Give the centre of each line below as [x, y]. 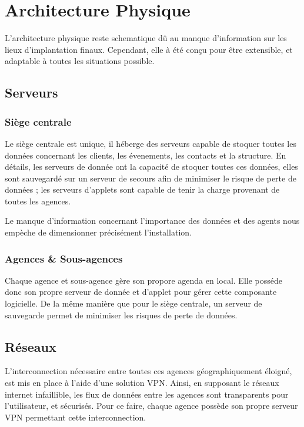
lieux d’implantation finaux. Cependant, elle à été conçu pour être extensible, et [149, 49]
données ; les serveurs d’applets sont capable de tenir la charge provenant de [142, 189]
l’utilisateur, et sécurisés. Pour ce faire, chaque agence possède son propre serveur [151, 406]
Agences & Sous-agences [64, 258]
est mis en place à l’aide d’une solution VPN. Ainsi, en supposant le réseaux [142, 383]
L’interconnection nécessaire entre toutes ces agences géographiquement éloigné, [148, 371]
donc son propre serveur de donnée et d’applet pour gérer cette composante [141, 292]
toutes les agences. [38, 201]
